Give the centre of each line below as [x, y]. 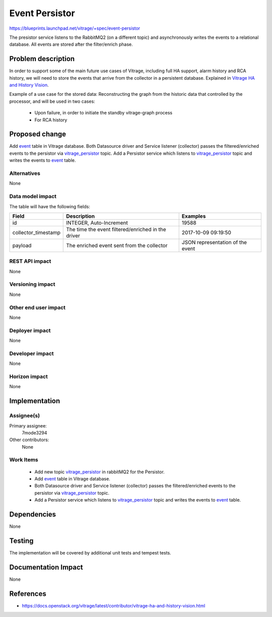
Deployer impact [30, 330]
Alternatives [25, 173]
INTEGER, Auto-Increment [97, 223]
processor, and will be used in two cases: [52, 101]
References [28, 594]
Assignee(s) [25, 416]
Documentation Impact [46, 567]
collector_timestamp [36, 232]
